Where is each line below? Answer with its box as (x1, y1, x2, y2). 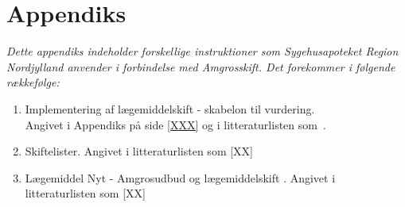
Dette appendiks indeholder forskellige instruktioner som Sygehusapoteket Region (6, 43, 399, 59)
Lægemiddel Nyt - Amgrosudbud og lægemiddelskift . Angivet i (25, 169, 336, 186)
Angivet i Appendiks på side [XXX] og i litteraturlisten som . (25, 116, 326, 132)
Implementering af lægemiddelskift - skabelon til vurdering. (25, 100, 315, 117)
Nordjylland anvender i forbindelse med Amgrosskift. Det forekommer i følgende (6, 58, 395, 75)
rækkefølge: (6, 74, 60, 90)
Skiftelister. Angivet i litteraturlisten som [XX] (25, 143, 253, 159)
